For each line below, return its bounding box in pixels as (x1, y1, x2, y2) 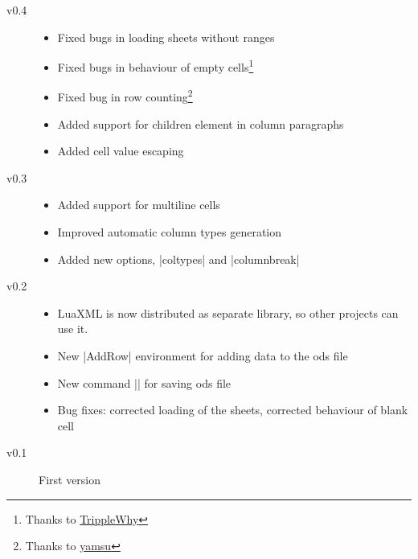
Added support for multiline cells (57, 196, 220, 213)
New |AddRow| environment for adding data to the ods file (57, 347, 348, 364)
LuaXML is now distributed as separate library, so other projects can (57, 304, 399, 321)
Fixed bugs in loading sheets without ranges (57, 28, 275, 45)
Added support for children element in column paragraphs (57, 115, 344, 132)
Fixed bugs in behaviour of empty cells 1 (57, 56, 254, 75)
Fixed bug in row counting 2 (57, 86, 193, 105)
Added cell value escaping (57, 142, 184, 159)
